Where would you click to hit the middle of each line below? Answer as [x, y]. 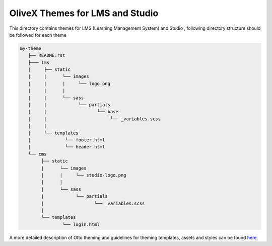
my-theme [31, 48]
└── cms [37, 154]
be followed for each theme [38, 35]
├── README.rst [47, 56]
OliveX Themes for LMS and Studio [84, 13]
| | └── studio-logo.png [84, 175]
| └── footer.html [66, 140]
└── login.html [81, 224]
